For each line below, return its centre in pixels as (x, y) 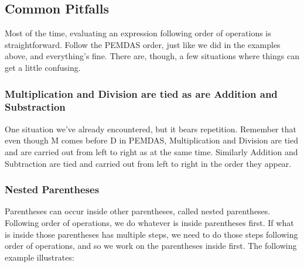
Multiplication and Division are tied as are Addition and (141, 93)
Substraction (35, 107)
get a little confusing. (43, 67)
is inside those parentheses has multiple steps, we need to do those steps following (151, 234)
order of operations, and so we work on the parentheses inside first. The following (151, 246)
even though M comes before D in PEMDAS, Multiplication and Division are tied (151, 140)
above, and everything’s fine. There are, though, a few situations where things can (152, 56)
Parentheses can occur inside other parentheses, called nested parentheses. (138, 211)
